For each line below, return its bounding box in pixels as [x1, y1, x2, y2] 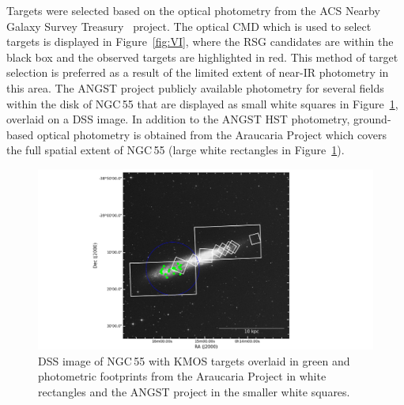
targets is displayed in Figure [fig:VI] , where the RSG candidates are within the [6, 33, 394, 50]
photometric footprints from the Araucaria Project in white [38, 368, 327, 384]
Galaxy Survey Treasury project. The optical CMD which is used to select [6, 17, 372, 34]
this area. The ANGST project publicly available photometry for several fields [6, 79, 384, 96]
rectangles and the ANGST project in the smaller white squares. [38, 383, 350, 399]
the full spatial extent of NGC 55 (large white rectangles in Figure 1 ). [6, 142, 345, 158]
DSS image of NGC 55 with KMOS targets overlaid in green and [38, 352, 350, 369]
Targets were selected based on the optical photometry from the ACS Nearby [6, 2, 380, 18]
